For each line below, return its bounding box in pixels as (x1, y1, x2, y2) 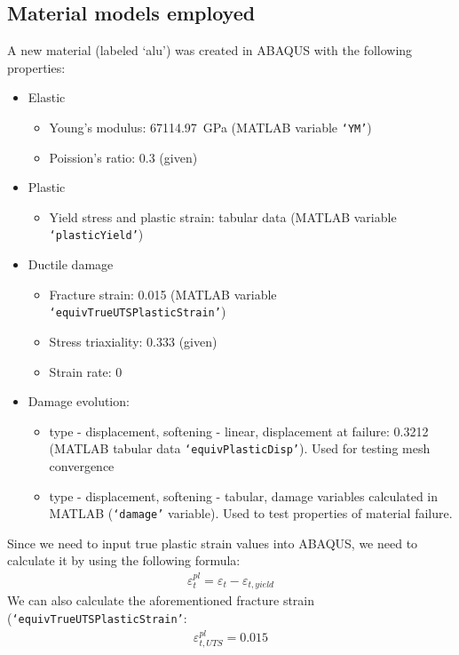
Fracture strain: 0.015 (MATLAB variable (49, 284, 277, 303)
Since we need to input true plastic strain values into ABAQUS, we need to (7, 533, 418, 552)
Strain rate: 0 (49, 362, 123, 380)
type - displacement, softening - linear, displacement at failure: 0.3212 (49, 421, 429, 440)
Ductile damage (28, 255, 114, 274)
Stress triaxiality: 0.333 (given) (49, 331, 218, 350)
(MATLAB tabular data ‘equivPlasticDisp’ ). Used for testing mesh (49, 439, 431, 458)
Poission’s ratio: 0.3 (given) (49, 148, 198, 166)
